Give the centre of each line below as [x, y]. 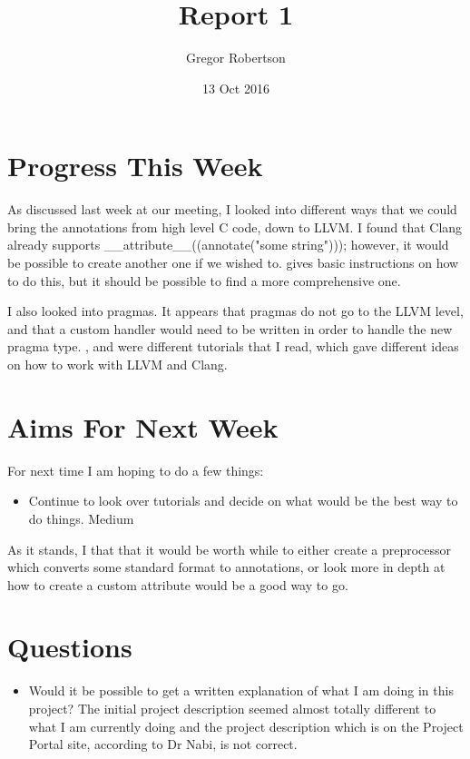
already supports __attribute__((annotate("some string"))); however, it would [228, 245]
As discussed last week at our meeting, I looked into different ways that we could [232, 209]
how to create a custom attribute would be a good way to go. [178, 584]
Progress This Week [135, 166]
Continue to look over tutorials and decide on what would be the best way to [243, 501]
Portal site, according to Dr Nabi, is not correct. [163, 744]
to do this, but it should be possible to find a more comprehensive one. [204, 280]
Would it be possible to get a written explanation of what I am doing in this [241, 690]
